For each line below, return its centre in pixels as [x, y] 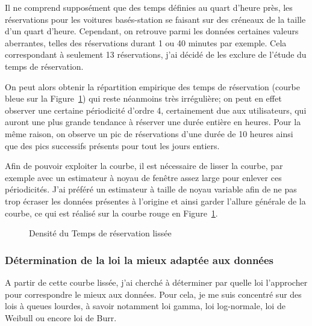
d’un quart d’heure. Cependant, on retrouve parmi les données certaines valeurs [152, 31]
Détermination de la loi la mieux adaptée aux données [139, 260]
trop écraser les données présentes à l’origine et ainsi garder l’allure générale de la [155, 201]
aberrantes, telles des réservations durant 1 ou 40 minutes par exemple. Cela [146, 42]
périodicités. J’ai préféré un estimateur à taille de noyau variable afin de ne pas [151, 189]
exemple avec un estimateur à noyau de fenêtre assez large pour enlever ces [143, 177]
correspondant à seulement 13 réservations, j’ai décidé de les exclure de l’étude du [156, 54]
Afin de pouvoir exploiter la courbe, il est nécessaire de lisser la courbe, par [144, 166]
